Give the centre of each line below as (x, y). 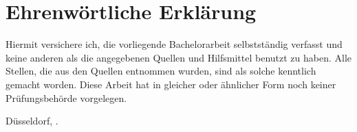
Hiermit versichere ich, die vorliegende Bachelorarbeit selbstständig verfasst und (174, 44)
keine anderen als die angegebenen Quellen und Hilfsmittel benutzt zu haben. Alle (179, 57)
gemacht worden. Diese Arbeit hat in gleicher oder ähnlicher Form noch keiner (171, 84)
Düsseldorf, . (32, 121)
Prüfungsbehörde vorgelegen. (66, 97)
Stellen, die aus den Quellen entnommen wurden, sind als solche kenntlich (161, 71)
